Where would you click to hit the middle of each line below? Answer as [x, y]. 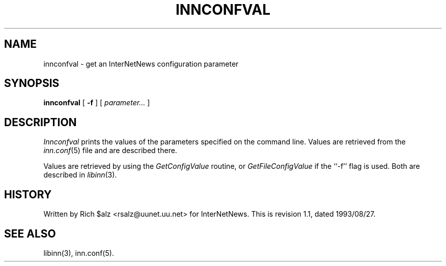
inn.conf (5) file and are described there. [110, 151]
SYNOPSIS [32, 83]
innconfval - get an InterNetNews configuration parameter [141, 64]
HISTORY [28, 194]
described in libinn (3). [80, 175]
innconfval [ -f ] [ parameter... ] [97, 103]
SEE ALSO [30, 233]
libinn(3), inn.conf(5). [79, 253]
